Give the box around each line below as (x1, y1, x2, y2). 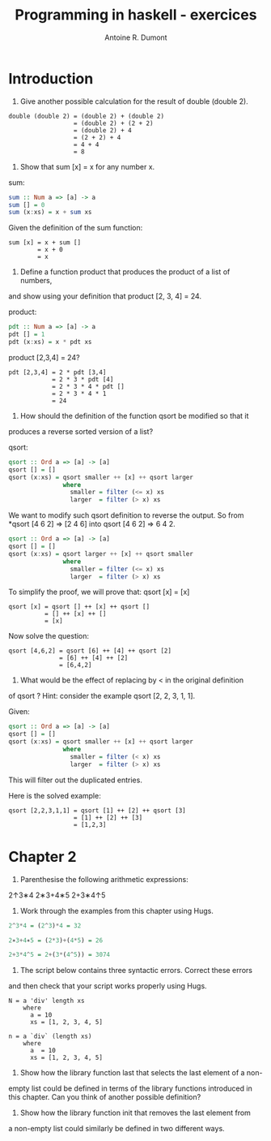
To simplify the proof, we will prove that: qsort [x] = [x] (8, 587, 190, 597)
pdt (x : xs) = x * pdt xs (8, 338, 92, 347)
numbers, (19, 276, 53, 286)
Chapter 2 (8, 847, 77, 866)
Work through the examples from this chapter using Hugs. (19, 906, 214, 915)
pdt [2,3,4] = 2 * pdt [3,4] (8, 368, 107, 377)
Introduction (8, 69, 94, 88)
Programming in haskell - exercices (15, 6, 257, 24)
